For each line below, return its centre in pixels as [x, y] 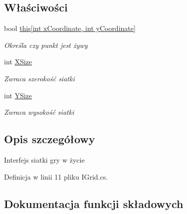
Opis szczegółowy [50, 139]
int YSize [18, 95]
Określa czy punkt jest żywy [46, 45]
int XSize [18, 62]
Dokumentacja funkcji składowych [94, 203]
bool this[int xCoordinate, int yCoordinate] [70, 28]
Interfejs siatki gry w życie [44, 159]
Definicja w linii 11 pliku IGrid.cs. [56, 176]
